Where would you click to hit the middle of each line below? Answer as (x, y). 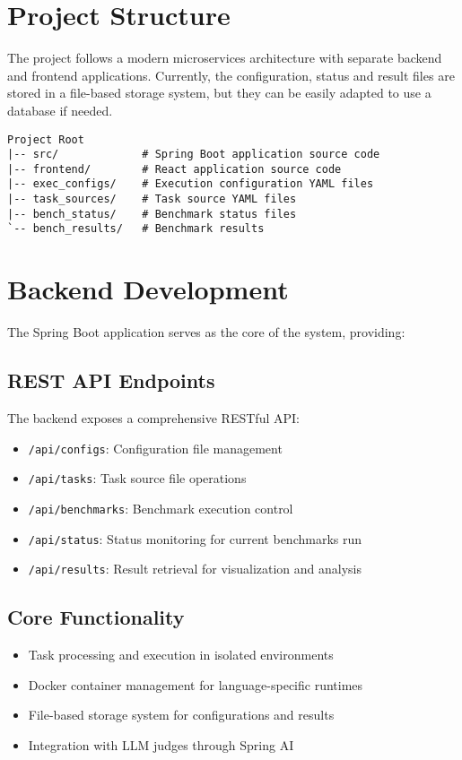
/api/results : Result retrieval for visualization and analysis (195, 569)
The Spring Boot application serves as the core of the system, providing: (206, 332)
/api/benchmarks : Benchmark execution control (161, 508)
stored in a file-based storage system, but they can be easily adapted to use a (219, 93)
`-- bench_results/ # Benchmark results (136, 229)
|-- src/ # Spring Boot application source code (194, 155)
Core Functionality (96, 617)
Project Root (46, 139)
